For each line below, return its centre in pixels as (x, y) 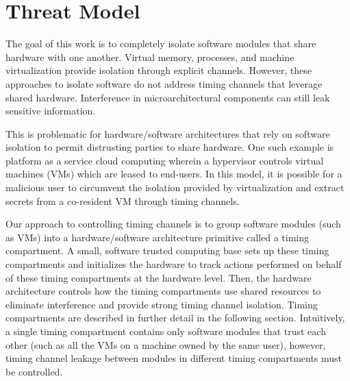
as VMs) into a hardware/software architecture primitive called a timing (158, 237)
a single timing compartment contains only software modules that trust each (166, 331)
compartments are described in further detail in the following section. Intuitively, (175, 318)
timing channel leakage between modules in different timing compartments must (174, 358)
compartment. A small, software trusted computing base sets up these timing (167, 250)
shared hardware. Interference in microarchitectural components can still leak (168, 97)
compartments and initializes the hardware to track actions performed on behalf (174, 264)
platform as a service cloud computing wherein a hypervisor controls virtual (165, 160)
